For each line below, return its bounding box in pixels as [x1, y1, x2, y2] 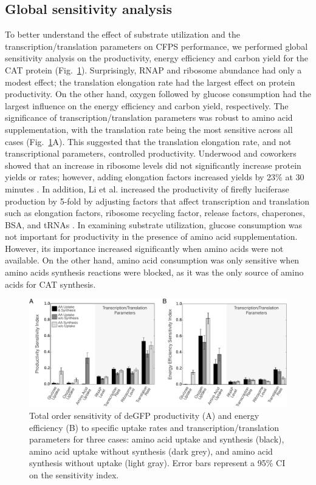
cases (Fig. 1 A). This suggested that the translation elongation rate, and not [5, 135, 292, 148]
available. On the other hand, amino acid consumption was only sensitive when [5, 254, 300, 266]
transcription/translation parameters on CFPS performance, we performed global [5, 39, 308, 52]
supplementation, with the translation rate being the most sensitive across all [5, 123, 293, 135]
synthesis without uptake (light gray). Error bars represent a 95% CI [29, 456, 286, 469]
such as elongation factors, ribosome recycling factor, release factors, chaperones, [5, 206, 305, 219]
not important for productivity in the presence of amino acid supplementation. [5, 230, 298, 243]
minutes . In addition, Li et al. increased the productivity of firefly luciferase [5, 182, 289, 195]
